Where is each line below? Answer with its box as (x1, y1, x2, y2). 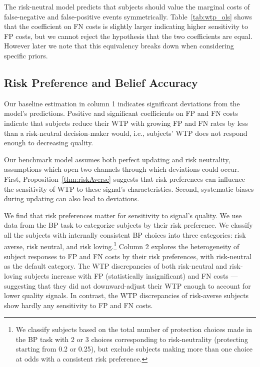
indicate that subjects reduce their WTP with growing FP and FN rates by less (4, 117, 248, 128)
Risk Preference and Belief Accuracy (4, 74, 198, 90)
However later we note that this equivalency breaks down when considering (4, 40, 234, 51)
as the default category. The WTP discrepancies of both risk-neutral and (4, 261, 227, 271)
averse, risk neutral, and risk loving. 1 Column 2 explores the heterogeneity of (4, 240, 239, 252)
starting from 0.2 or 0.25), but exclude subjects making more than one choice (15, 344, 253, 354)
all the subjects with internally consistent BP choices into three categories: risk (4, 229, 246, 240)
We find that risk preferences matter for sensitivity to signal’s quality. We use (4, 210, 242, 220)
